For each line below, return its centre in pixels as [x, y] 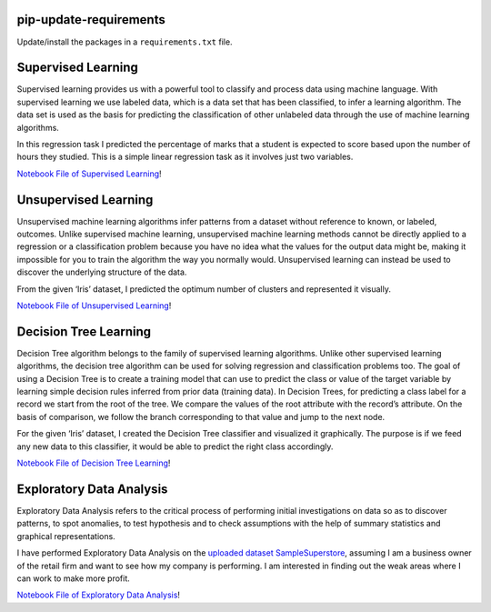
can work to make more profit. [74, 578]
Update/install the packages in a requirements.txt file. [125, 42]
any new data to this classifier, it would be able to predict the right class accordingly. [175, 446]
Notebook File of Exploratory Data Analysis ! [99, 595]
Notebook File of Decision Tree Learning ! [94, 463]
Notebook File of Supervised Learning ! [90, 174]
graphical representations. [66, 536]
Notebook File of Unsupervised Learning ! [94, 306]
